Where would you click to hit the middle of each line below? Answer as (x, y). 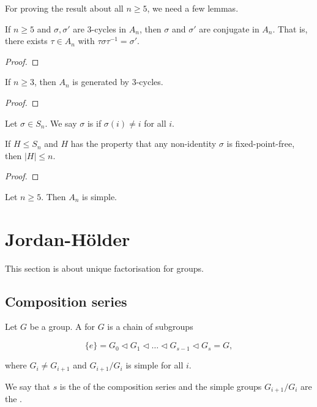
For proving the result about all (64, 8)
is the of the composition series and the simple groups (161, 386)
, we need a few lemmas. (193, 8)
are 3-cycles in (100, 28)
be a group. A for (62, 327)
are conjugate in (229, 28)
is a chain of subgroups (150, 327)
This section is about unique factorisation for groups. (104, 268)
